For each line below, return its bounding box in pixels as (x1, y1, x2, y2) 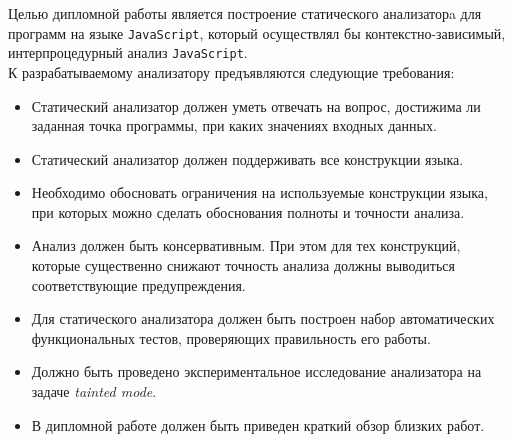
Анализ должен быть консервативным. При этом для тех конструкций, (31, 235, 461, 256)
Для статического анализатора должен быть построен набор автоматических (31, 308, 495, 329)
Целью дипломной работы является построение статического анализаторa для (8, 3, 482, 23)
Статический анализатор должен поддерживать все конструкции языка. (31, 148, 464, 169)
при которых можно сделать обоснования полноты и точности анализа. (31, 201, 465, 222)
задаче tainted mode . (31, 381, 157, 402)
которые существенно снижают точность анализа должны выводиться (31, 255, 455, 276)
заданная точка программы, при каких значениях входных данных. (31, 115, 437, 136)
